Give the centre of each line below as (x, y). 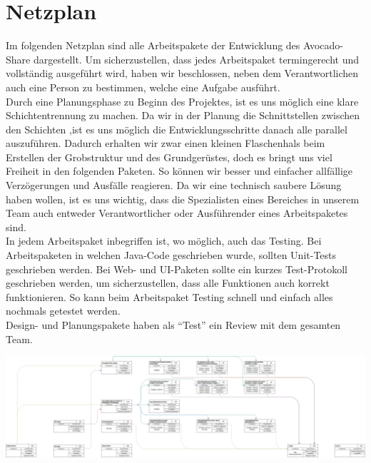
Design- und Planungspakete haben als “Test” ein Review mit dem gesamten (173, 325)
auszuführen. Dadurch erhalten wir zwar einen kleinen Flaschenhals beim (166, 143)
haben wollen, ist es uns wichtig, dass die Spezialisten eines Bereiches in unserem (183, 199)
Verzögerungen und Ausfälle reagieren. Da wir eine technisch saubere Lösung (174, 185)
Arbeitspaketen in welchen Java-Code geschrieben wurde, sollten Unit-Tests (171, 255)
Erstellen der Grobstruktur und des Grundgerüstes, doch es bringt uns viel (169, 157)
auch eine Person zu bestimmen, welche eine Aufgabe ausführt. (143, 87)
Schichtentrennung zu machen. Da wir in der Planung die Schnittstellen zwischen (183, 115)
